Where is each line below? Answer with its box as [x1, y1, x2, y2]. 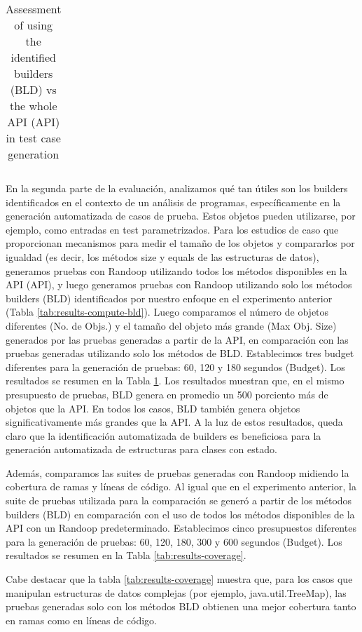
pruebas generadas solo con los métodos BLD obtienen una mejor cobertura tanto [6, 599, 356, 614]
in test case [6, 130, 61, 146]
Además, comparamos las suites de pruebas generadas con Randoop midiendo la [6, 465, 349, 480]
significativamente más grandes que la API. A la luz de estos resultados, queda [6, 415, 343, 429]
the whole [9, 98, 57, 114]
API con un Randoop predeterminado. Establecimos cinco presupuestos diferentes [6, 520, 356, 535]
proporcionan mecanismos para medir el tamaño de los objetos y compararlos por [6, 236, 355, 250]
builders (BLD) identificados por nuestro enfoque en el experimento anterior [6, 290, 333, 305]
